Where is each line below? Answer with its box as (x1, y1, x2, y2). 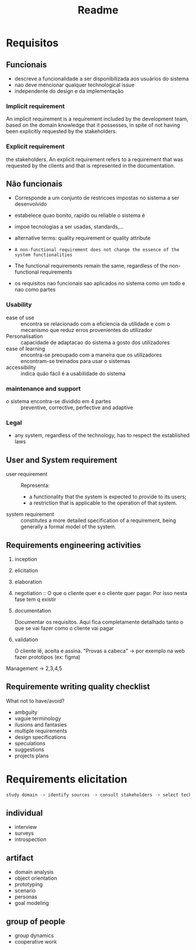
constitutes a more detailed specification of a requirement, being (20, 517, 176, 524)
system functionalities (14, 252, 73, 258)
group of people (6, 916, 65, 927)
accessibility (6, 364, 36, 371)
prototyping (14, 881, 43, 888)
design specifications (14, 733, 66, 740)
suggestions (14, 746, 45, 753)
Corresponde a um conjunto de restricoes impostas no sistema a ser (14, 194, 180, 202)
